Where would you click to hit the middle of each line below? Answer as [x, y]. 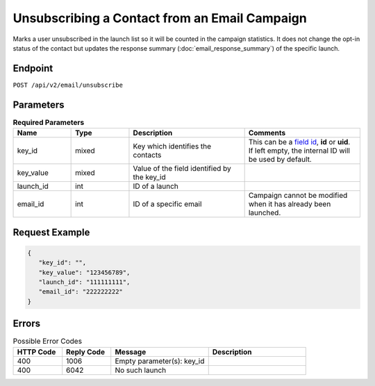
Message [131, 352]
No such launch [141, 370]
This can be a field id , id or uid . [299, 142]
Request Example [51, 232]
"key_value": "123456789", [84, 272]
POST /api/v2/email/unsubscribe [68, 85]
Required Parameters [49, 122]
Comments [267, 133]
